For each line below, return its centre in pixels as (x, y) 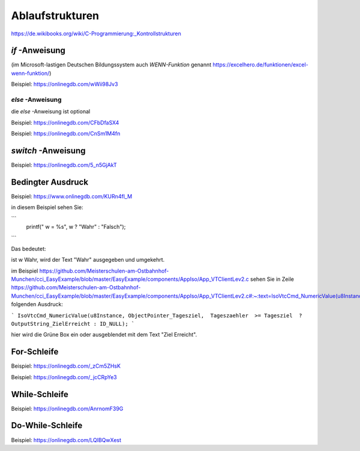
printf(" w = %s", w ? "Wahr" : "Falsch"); (76, 227)
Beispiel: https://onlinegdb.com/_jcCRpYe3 (64, 377)
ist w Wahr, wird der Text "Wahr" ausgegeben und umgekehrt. (88, 260)
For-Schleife (35, 352)
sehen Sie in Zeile (272, 279)
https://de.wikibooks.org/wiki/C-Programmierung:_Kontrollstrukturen (96, 34)
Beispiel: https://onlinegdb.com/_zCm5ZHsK (66, 366)
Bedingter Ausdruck (50, 182)
